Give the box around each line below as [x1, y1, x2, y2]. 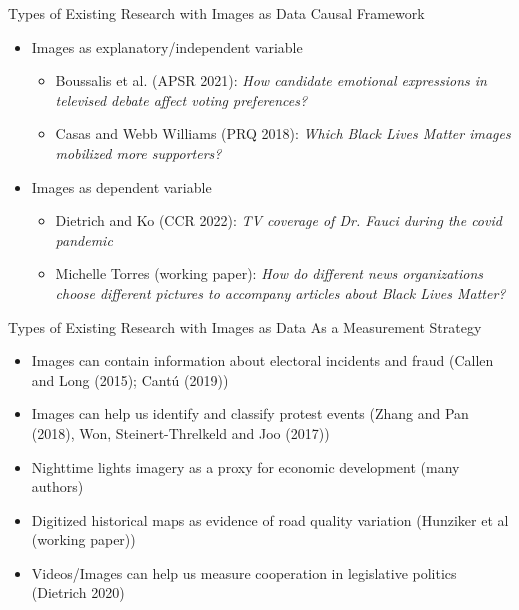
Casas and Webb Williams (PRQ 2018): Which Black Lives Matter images [55, 123, 511, 144]
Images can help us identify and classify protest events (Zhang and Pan [31, 403, 469, 424]
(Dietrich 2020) [31, 582, 125, 603]
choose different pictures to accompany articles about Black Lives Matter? [55, 282, 506, 303]
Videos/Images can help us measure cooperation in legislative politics [31, 562, 457, 583]
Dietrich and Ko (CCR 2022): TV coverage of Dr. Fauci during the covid [55, 210, 502, 231]
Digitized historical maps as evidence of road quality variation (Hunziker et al [31, 509, 509, 530]
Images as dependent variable [31, 176, 212, 197]
